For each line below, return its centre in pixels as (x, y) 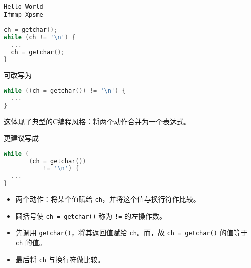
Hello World (24, 7)
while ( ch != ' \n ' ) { (40, 37)
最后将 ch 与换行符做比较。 (60, 259)
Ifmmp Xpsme (24, 15)
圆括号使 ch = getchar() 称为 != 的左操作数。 (91, 216)
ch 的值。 (31, 243)
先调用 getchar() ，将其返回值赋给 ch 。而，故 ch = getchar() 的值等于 (131, 233)
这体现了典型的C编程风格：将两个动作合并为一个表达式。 (98, 121)
